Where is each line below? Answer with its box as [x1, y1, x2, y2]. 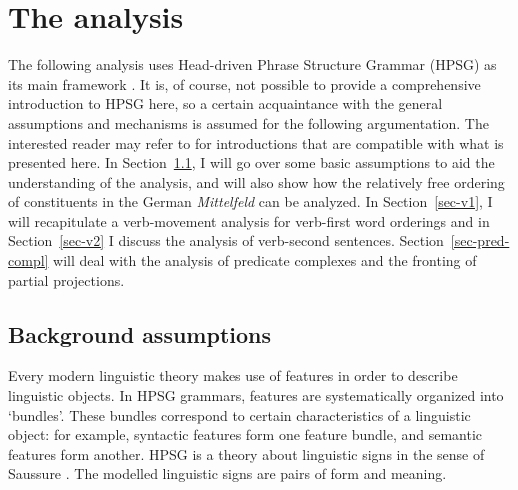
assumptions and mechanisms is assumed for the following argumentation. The [8, 112, 489, 133]
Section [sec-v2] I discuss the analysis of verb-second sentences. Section [8, 230, 444, 251]
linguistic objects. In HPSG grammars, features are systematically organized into [8, 385, 504, 406]
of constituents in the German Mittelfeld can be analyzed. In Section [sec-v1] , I [8, 191, 493, 212]
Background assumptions [8, 318, 272, 349]
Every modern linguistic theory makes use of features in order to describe [8, 365, 458, 386]
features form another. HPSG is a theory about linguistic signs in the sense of [8, 443, 485, 464]
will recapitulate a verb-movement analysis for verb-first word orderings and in [8, 210, 490, 231]
